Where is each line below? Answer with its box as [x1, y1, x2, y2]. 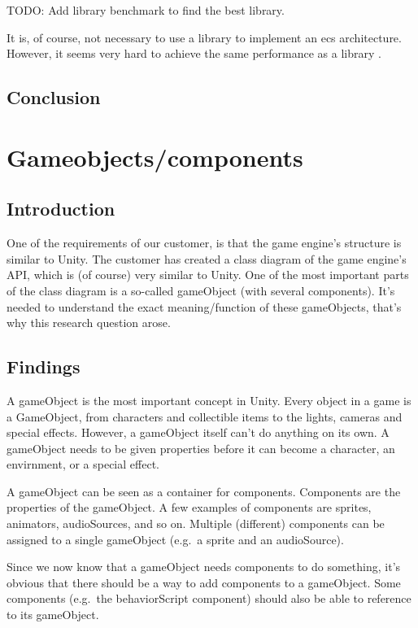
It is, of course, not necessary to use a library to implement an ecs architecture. [7, 28, 402, 46]
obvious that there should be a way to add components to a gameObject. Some [7, 573, 401, 591]
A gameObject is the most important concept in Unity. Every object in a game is [7, 391, 411, 408]
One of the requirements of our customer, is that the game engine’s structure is [7, 234, 402, 251]
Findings [7, 354, 81, 379]
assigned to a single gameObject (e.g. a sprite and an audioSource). [7, 530, 344, 547]
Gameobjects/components [7, 140, 303, 173]
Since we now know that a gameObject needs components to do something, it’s [7, 558, 401, 575]
